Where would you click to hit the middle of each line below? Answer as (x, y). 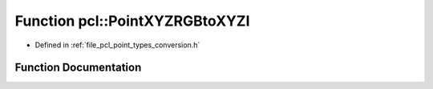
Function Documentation (78, 68)
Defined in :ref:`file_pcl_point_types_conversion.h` (117, 45)
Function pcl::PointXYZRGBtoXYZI (132, 21)
